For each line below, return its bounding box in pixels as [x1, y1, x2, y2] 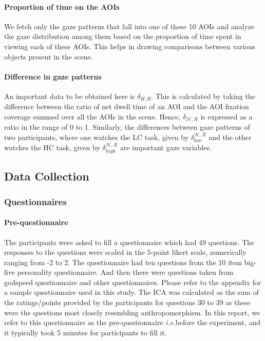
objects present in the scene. [4, 51, 93, 62]
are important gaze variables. [120, 142, 212, 152]
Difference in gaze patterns [4, 71, 102, 82]
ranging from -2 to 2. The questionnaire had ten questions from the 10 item [4, 256, 242, 267]
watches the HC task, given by [4, 142, 100, 152]
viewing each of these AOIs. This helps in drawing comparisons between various [4, 41, 255, 51]
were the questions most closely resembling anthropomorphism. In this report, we [4, 307, 260, 317]
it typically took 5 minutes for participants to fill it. [4, 327, 167, 337]
